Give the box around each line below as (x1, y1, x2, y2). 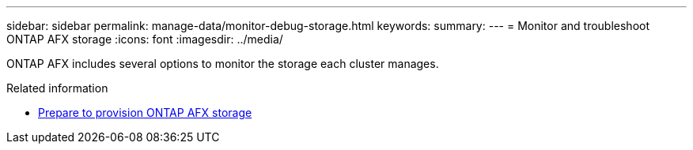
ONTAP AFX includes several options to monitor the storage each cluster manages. (6, 57, 439, 70)
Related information (6, 81, 108, 95)
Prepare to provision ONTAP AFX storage (38, 106, 252, 119)
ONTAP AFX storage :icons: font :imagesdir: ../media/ (6, 32, 283, 46)
